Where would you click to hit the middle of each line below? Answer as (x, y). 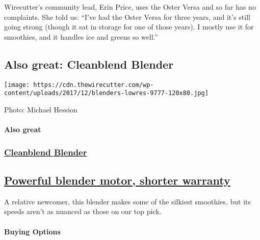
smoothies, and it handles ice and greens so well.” (81, 36)
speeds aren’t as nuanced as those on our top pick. (83, 211)
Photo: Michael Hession (41, 109)
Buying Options (32, 231)
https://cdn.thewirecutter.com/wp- (94, 85)
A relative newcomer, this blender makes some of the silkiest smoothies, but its (128, 201)
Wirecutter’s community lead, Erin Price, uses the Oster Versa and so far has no (130, 7)
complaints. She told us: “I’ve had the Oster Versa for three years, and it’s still (127, 17)
